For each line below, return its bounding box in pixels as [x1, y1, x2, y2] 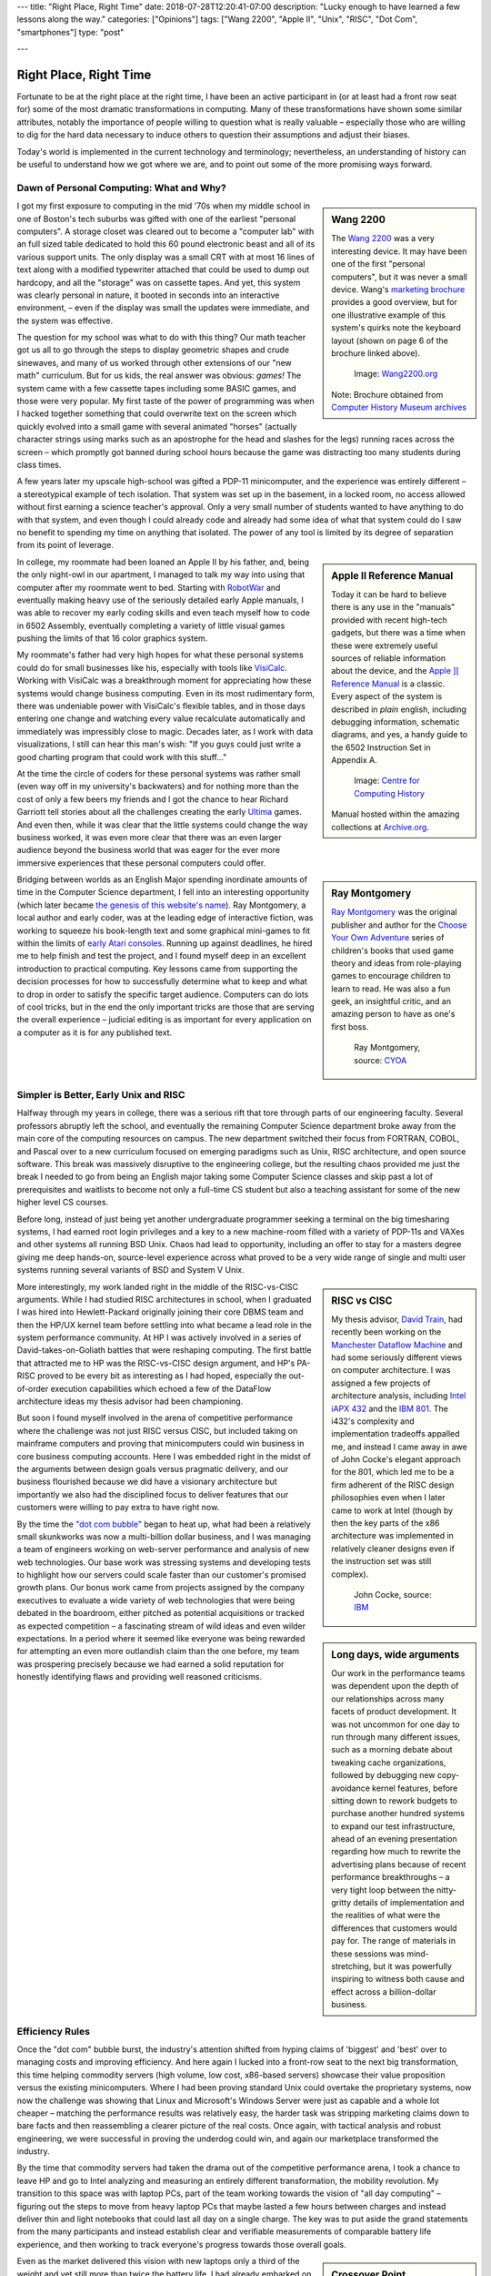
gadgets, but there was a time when [331, 627, 466, 638]
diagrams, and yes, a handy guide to [331, 729, 468, 740]
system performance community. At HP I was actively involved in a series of [16, 1332, 302, 1343]
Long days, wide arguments [331, 1648, 460, 1661]
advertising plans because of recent [331, 1858, 466, 1870]
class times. [16, 459, 62, 470]
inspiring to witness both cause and [331, 1974, 466, 1985]
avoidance [331, 1783, 370, 1793]
